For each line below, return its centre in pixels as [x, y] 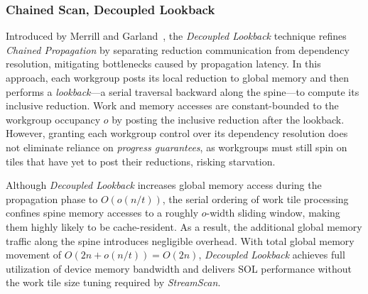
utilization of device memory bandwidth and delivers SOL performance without [179, 268]
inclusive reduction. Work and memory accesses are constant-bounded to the [172, 105]
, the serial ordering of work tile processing [255, 198]
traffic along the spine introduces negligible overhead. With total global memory [180, 240]
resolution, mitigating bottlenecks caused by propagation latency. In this [163, 64]
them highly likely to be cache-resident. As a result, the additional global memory [184, 226]
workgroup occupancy [53, 119]
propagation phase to [52, 198]
